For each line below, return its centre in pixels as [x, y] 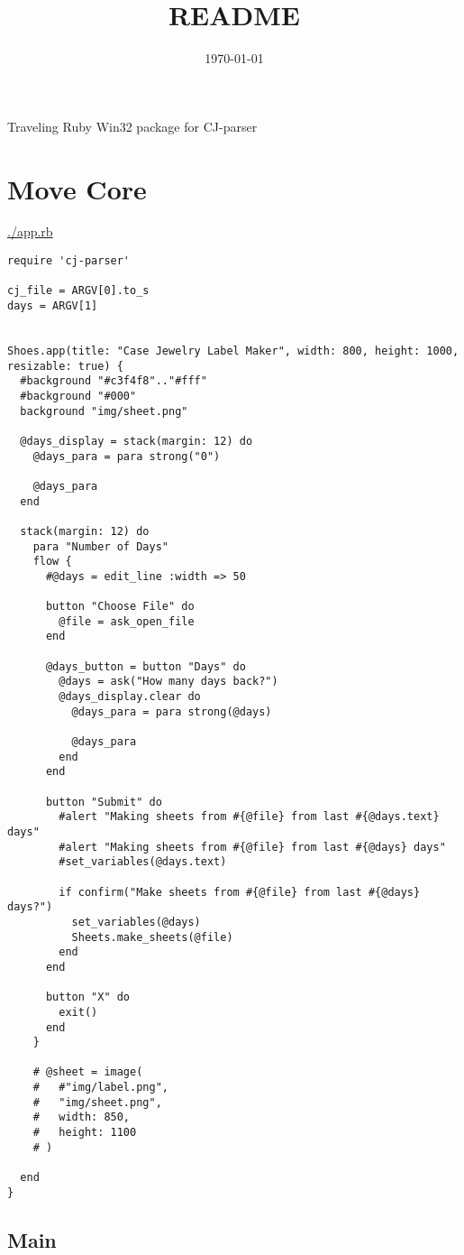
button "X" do [88, 997]
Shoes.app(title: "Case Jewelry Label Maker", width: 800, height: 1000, [233, 351]
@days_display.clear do [130, 697]
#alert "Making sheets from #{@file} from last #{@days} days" [252, 847]
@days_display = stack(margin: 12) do [136, 441]
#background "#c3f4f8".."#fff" [114, 381]
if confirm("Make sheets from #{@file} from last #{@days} [240, 892]
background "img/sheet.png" [104, 411]
